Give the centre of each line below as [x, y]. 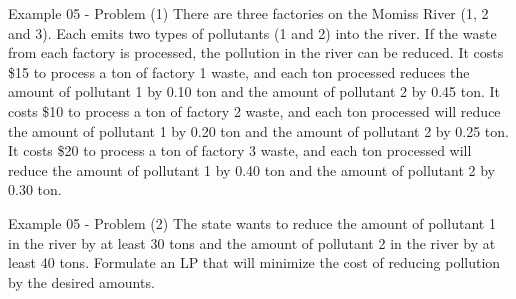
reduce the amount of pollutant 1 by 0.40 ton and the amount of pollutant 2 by [251, 169]
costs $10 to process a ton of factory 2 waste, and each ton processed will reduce [254, 110]
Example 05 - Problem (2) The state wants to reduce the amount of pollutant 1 [252, 222]
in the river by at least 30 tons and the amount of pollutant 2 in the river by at [252, 242]
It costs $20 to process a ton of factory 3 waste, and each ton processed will [240, 150]
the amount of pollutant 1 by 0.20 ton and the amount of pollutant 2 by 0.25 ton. [258, 130]
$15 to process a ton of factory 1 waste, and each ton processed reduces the [239, 71]
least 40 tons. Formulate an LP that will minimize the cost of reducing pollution [254, 262]
